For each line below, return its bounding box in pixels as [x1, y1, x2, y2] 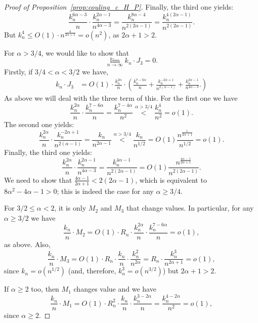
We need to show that [4, 174, 72, 185]
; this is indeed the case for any [57, 185, 154, 196]
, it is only [54, 203, 87, 213]
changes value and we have [73, 284, 156, 294]
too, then [31, 284, 59, 294]
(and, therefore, [68, 265, 116, 276]
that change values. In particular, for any [126, 203, 254, 213]
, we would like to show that [41, 47, 129, 58]
